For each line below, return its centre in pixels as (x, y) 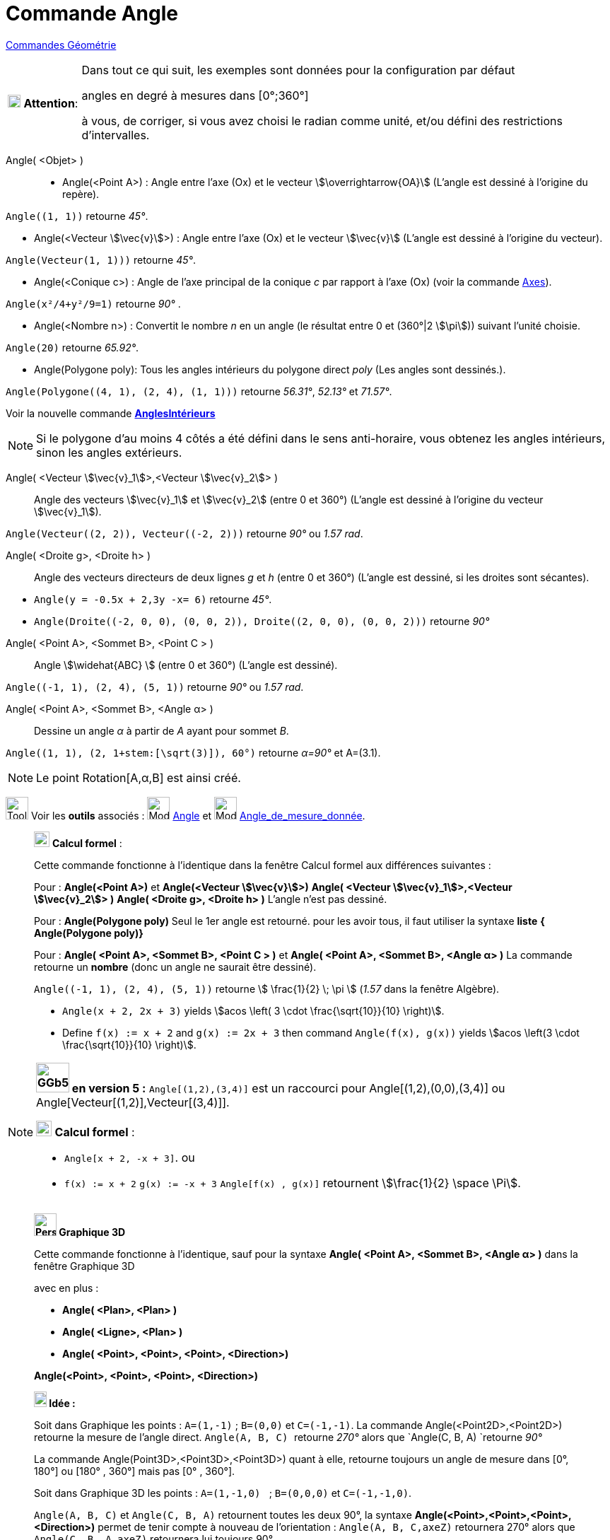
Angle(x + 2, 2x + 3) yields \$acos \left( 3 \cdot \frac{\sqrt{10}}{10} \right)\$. (253, 1010)
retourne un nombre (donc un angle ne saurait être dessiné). (175, 967)
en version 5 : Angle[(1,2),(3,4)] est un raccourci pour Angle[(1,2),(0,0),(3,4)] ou (288, 1088)
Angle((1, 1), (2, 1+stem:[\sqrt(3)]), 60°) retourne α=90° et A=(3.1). (193, 752)
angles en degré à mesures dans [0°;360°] (195, 95)
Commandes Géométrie (61, 45)
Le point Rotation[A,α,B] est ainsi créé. (139, 777)
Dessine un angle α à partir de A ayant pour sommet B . (162, 730)
